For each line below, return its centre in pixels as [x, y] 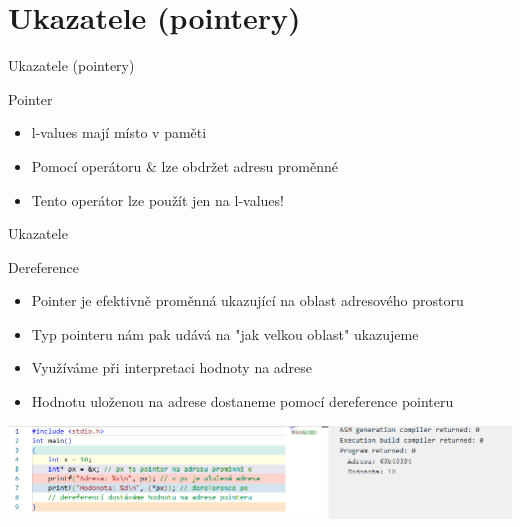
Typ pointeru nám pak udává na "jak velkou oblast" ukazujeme [225, 333]
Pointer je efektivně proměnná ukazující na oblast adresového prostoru [247, 300]
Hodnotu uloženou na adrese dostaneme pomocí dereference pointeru [242, 401]
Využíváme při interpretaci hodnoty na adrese [172, 367]
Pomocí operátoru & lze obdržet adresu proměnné [184, 165]
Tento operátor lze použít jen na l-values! [157, 199]
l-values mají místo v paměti [119, 132]
